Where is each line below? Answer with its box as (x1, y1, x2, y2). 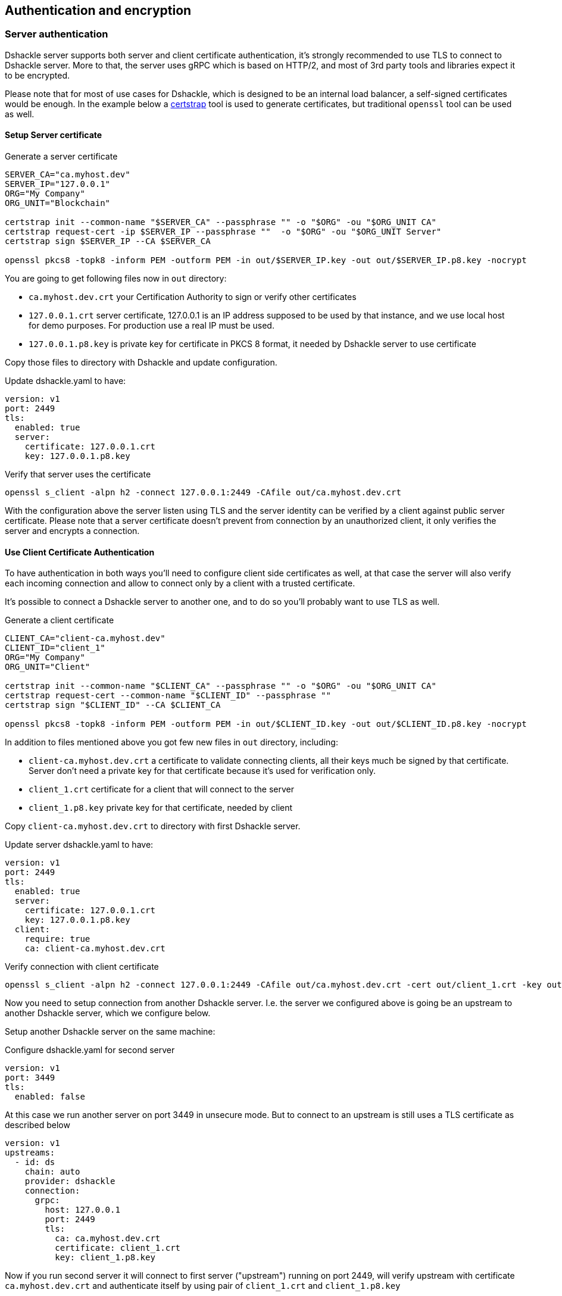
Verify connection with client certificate (5, 961, 159, 972)
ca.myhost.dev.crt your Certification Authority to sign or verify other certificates (29, 292, 357, 302)
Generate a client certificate (5, 615, 114, 626)
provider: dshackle (24, 1176, 115, 1186)
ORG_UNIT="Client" (5, 662, 90, 672)
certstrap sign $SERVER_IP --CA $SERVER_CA (5, 236, 211, 246)
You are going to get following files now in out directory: (5, 273, 227, 284)
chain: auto (24, 1167, 80, 1177)
